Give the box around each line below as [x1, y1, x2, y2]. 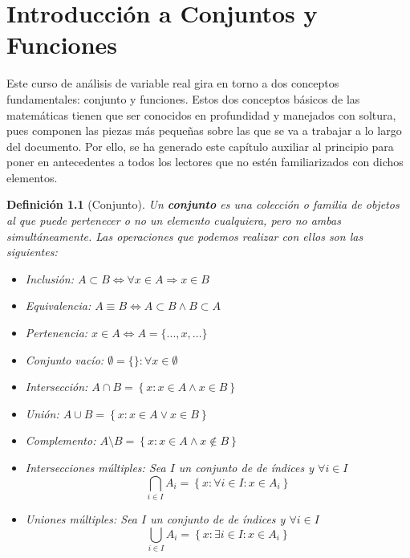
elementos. [6, 169, 58, 185]
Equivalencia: [25, 297, 91, 314]
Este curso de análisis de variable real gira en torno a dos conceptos [6, 75, 339, 92]
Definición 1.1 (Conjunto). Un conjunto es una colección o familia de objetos [6, 196, 400, 213]
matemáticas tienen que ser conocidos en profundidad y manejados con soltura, [6, 106, 396, 123]
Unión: [25, 405, 59, 422]
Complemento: [25, 432, 96, 449]
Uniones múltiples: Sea [25, 510, 138, 527]
